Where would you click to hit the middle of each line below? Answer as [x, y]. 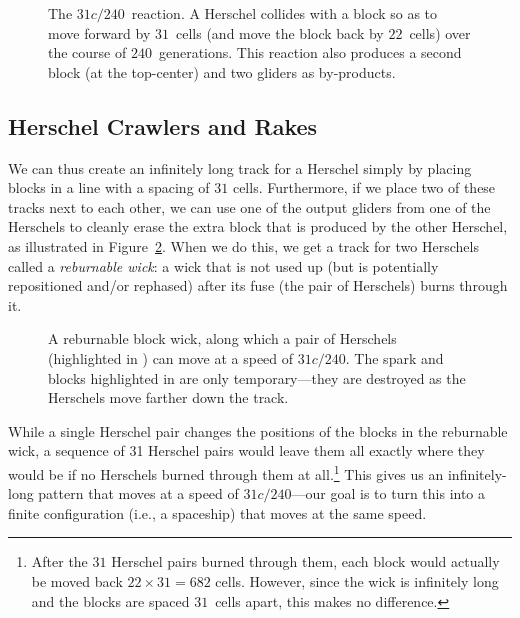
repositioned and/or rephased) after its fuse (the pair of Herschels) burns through [258, 285]
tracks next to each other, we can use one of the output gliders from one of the [249, 206]
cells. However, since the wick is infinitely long [357, 580]
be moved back [77, 580]
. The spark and [394, 357]
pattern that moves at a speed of [138, 493]
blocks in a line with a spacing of [109, 187]
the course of [87, 52]
